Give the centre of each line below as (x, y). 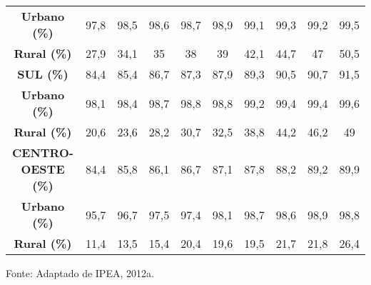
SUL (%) (43, 74)
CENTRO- (43, 152)
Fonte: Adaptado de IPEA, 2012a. (80, 273)
